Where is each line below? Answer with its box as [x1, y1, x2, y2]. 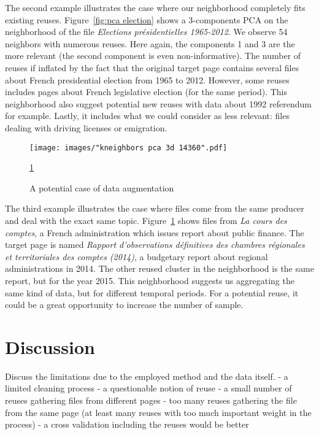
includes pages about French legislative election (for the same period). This [5, 85, 287, 98]
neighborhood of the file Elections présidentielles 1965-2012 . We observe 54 [5, 25, 288, 38]
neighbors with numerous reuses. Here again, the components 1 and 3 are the [5, 37, 295, 50]
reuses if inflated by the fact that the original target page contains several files [5, 61, 299, 74]
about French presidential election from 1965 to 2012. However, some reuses [5, 73, 290, 86]
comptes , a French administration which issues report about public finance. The [5, 226, 304, 239]
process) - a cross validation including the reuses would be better [5, 418, 249, 431]
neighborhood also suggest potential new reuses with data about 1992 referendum [5, 97, 312, 110]
